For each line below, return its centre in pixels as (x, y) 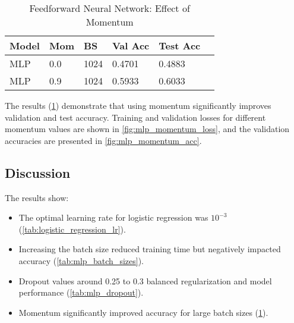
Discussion (38, 172)
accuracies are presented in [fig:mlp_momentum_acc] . (103, 140)
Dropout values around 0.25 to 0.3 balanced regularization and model (145, 280)
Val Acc (131, 46)
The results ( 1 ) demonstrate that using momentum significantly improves (138, 105)
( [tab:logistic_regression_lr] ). (72, 229)
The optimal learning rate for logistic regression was (113, 217)
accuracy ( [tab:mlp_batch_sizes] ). (81, 260)
